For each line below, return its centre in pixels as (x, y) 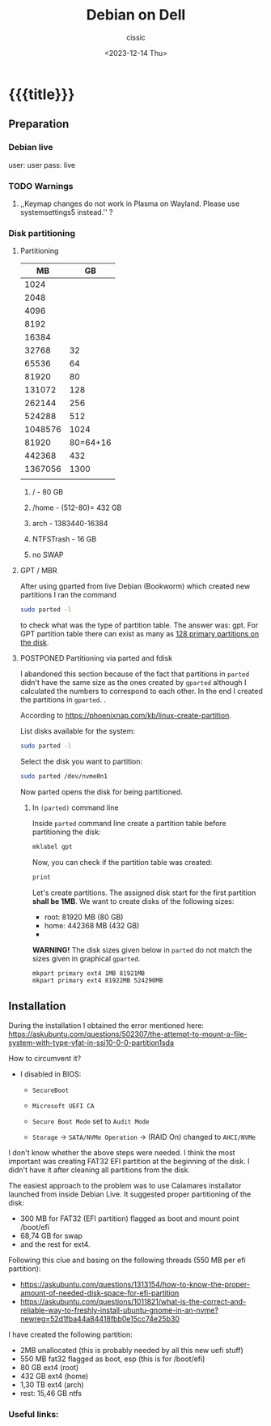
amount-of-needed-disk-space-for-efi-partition (100, 1293)
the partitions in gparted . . (63, 700)
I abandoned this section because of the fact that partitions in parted (134, 674)
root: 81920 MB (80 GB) (84, 917)
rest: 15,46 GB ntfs (51, 1394)
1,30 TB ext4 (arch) (52, 1385)
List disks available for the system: (78, 731)
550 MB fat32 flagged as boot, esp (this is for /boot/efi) (112, 1359)
